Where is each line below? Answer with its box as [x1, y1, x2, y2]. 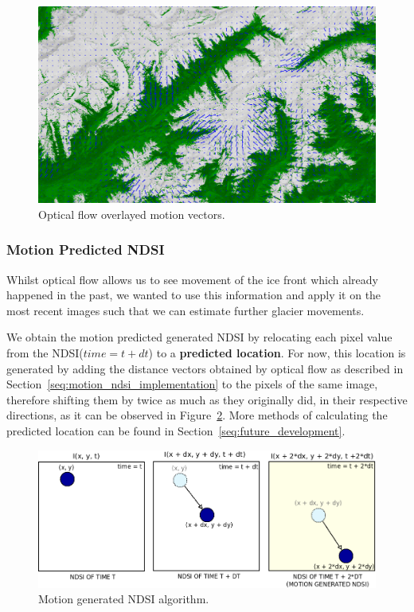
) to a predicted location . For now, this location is [148, 344, 406, 361]
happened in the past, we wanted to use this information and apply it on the [6, 287, 381, 303]
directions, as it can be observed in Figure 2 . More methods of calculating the [6, 407, 388, 423]
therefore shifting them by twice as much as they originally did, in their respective [6, 391, 408, 407]
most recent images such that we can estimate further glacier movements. [6, 302, 365, 318]
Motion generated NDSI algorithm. [38, 591, 209, 607]
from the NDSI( [6, 344, 84, 361]
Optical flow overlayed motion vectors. [38, 205, 225, 222]
